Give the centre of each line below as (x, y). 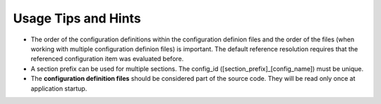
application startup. (59, 89)
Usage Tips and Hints (77, 18)
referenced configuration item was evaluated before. (107, 59)
